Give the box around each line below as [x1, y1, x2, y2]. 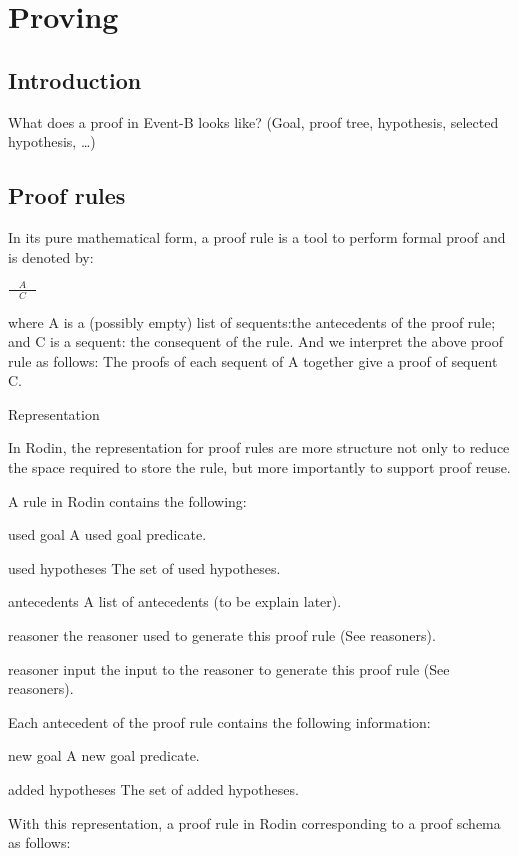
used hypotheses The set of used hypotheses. [8, 557, 281, 578]
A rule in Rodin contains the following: [8, 490, 247, 511]
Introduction [8, 64, 142, 95]
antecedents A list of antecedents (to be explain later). [8, 591, 342, 612]
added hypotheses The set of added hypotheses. [8, 779, 299, 799]
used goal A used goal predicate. [8, 524, 207, 545]
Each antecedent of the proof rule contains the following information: [8, 711, 431, 732]
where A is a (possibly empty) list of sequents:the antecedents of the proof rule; [8, 311, 496, 332]
